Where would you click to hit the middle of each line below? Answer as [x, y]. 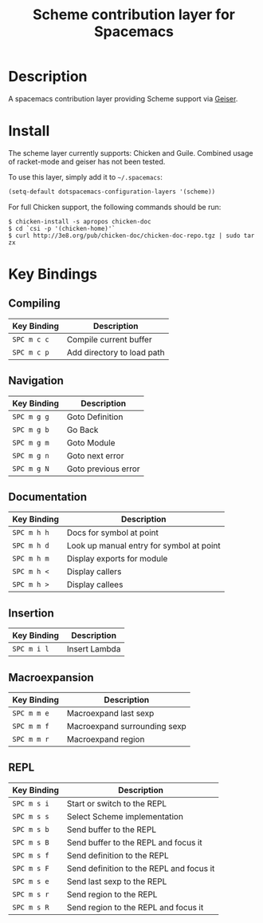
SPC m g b [31, 430]
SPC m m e [31, 713]
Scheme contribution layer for [134, 15]
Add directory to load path [116, 352]
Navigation [36, 381]
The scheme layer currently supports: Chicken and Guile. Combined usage [131, 153]
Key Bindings [53, 274]
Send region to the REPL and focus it [135, 907]
